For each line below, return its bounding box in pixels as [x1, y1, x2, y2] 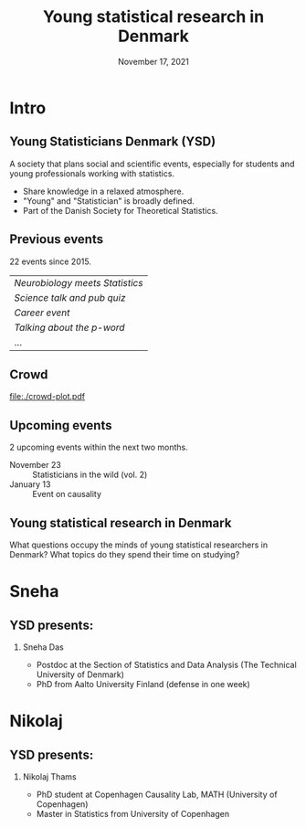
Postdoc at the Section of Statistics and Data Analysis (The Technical [36, 660, 297, 670]
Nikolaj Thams [22, 771, 77, 782]
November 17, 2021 [117, 56, 190, 67]
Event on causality [32, 489, 102, 500]
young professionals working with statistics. [9, 167, 175, 179]
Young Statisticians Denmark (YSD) [9, 134, 216, 150]
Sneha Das [22, 642, 64, 653]
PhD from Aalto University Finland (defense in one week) [36, 679, 251, 689]
